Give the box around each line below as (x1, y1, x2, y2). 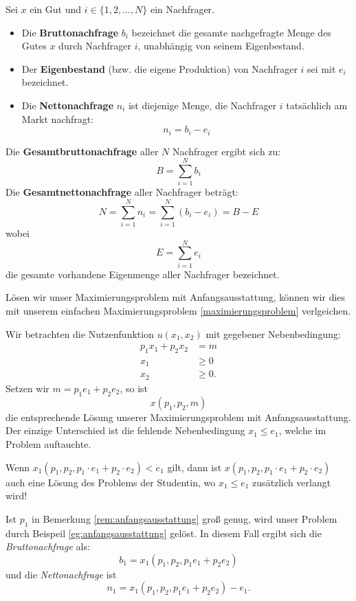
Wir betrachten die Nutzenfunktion (5, 326, 154, 341)
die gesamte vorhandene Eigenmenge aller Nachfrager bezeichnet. (5, 267, 280, 281)
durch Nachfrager (58, 38, 132, 53)
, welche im (278, 423, 326, 438)
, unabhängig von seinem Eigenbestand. (137, 38, 304, 53)
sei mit (307, 61, 336, 76)
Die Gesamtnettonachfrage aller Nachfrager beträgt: (5, 185, 238, 199)
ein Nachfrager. (150, 2, 215, 16)
